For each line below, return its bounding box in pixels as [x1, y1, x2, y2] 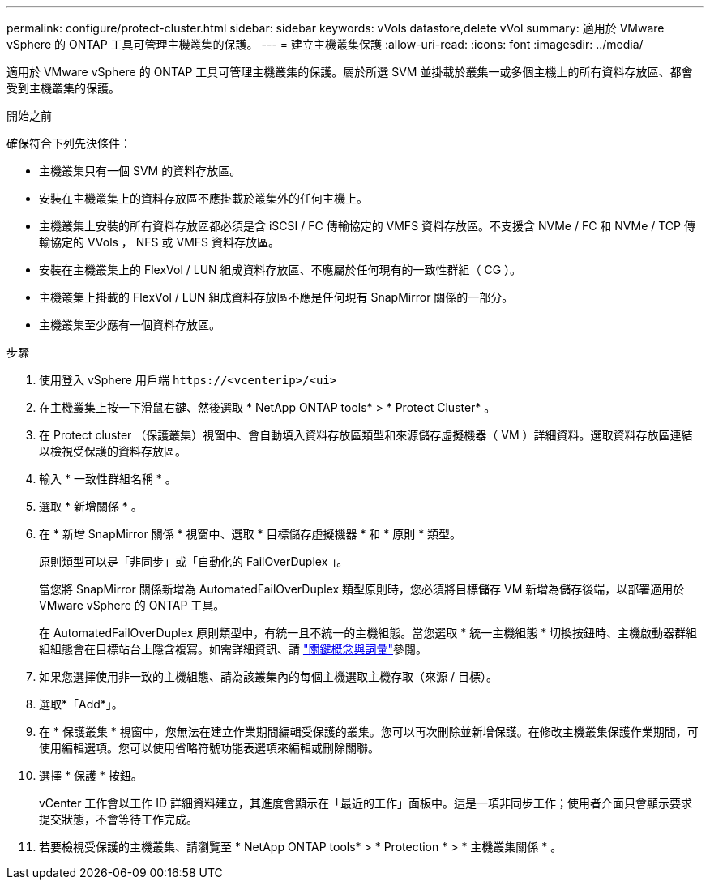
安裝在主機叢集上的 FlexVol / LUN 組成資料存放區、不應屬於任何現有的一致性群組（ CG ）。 [39, 263, 522, 276]
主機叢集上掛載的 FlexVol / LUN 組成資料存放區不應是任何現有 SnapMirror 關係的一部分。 [39, 290, 514, 304]
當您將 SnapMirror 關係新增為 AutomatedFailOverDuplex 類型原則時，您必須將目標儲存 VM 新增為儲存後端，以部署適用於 [39, 582, 685, 596]
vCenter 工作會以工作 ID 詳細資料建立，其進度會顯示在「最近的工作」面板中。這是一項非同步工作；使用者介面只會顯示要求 [39, 796, 693, 810]
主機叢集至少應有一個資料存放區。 [39, 318, 220, 332]
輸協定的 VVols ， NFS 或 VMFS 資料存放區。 [39, 235, 280, 249]
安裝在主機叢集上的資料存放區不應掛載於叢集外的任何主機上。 [39, 191, 368, 205]
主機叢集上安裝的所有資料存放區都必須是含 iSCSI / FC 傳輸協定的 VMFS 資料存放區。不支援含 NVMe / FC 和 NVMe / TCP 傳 [39, 219, 695, 233]
